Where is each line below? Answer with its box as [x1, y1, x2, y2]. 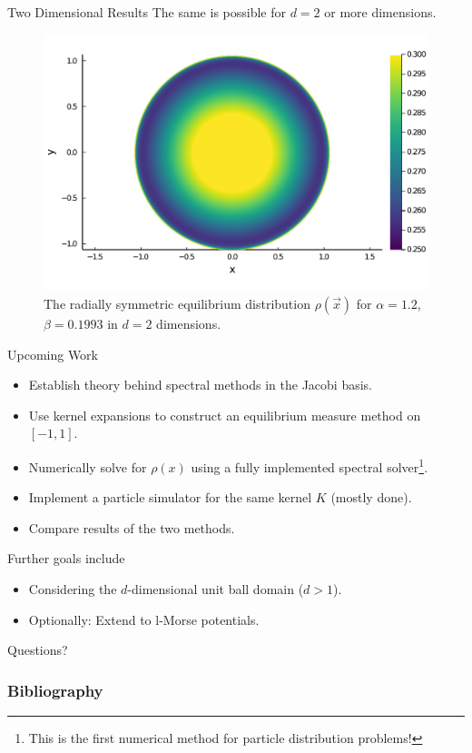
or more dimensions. [324, 3, 437, 21]
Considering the [28, 579, 117, 598]
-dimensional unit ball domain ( [127, 579, 304, 598]
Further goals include [7, 549, 125, 568]
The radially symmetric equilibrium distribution [44, 293, 310, 312]
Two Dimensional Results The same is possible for [7, 3, 286, 21]
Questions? [7, 640, 68, 659]
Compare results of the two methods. [28, 518, 235, 537]
